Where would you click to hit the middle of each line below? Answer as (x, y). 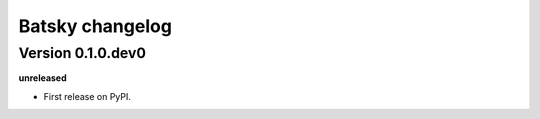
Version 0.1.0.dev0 (82, 53)
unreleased (42, 78)
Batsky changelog (95, 26)
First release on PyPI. (87, 96)
